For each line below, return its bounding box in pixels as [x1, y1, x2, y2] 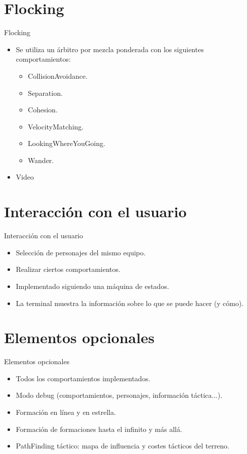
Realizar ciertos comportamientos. [16, 264, 120, 274]
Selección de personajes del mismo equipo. [16, 247, 146, 257]
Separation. [28, 87, 63, 98]
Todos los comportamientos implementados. [16, 373, 151, 383]
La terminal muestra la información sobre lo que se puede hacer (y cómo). [16, 297, 244, 308]
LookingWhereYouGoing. [28, 138, 105, 148]
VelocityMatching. [28, 121, 84, 131]
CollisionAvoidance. [28, 70, 88, 81]
